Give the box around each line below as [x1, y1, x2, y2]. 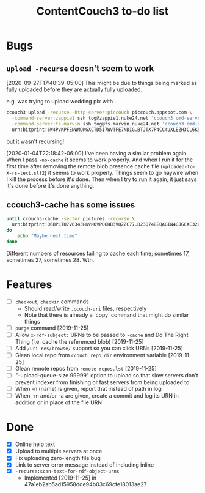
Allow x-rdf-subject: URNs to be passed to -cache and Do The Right [15, 331, 189, 338]
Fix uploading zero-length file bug [15, 454, 101, 462]
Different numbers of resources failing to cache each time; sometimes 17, [6, 250, 190, 257]
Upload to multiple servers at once [15, 448, 103, 455]
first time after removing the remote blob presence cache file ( [6, 162, 163, 169]
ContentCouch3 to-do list [36, 4, 169, 18]
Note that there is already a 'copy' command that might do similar [24, 311, 189, 319]
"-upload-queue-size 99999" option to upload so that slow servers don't [15, 372, 198, 379]
